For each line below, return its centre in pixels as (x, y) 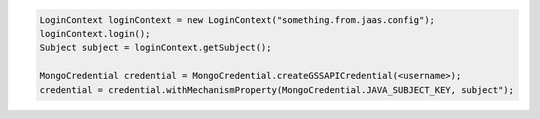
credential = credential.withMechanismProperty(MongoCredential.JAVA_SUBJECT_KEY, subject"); (277, 89)
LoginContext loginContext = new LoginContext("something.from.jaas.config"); (237, 19)
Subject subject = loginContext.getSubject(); (155, 48)
